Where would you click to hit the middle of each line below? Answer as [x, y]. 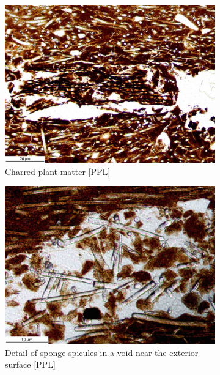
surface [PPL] [30, 364]
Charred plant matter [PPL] [58, 171]
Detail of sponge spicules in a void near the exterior [102, 352]
